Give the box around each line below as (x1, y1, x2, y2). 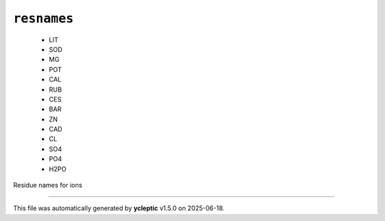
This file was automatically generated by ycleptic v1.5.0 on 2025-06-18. (13, 204, 225, 212)
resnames (13, 11, 74, 26)
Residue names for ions (13, 181, 83, 190)
